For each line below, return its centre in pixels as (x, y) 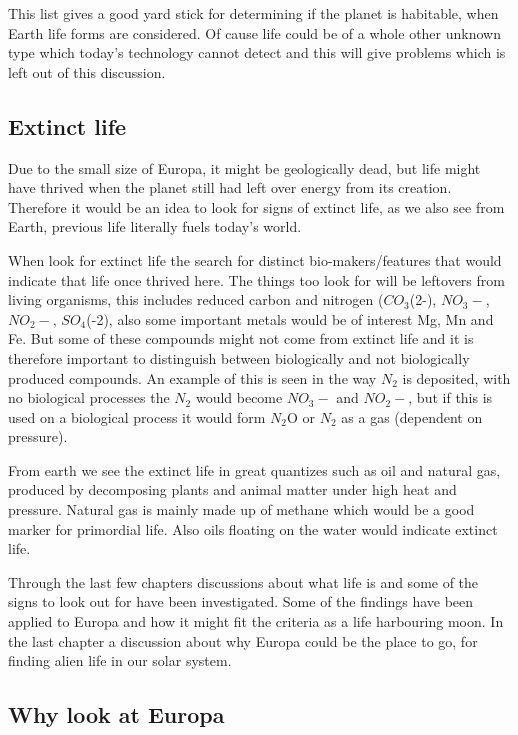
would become (239, 397)
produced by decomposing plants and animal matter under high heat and (232, 489)
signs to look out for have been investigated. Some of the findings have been (241, 601)
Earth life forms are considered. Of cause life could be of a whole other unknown (254, 32)
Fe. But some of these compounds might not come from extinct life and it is (241, 338)
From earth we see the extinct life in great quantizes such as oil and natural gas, (254, 469)
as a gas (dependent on (412, 416)
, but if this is (450, 397)
